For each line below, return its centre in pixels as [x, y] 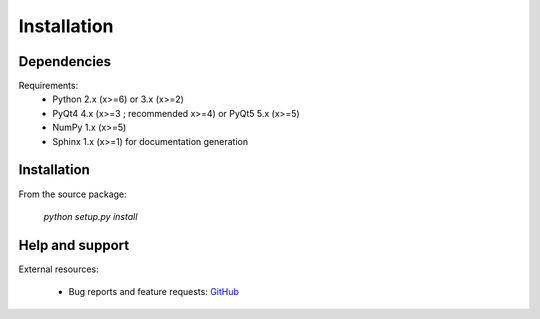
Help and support [74, 245]
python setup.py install [90, 216]
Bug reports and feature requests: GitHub [154, 292]
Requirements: [48, 86]
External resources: [58, 269]
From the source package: [72, 194]
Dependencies [65, 61]
